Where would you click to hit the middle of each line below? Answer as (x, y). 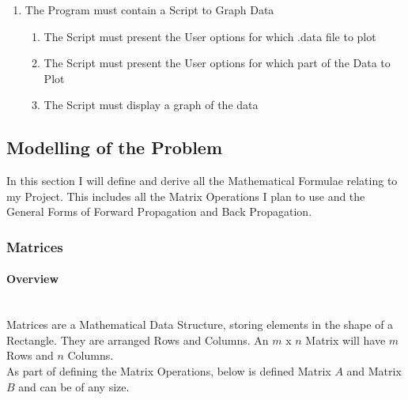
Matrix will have (346, 340)
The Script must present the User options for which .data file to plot (210, 36)
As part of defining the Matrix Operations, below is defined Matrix (169, 370)
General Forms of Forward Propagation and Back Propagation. (159, 211)
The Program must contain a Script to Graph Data (149, 9)
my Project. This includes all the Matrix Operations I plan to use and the (186, 196)
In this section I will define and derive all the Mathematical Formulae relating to (202, 181)
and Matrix (374, 370)
